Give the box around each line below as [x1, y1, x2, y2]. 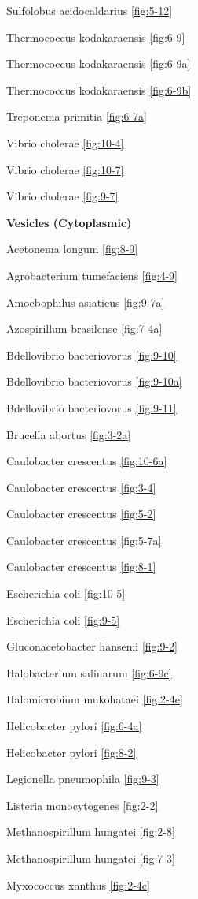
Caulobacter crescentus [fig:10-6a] [6, 453, 167, 469]
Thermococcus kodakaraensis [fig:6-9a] [6, 55, 191, 72]
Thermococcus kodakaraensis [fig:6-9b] [6, 81, 192, 98]
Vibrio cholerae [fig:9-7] [6, 188, 119, 204]
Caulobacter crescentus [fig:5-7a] [6, 532, 162, 548]
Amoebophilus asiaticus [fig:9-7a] [6, 293, 165, 310]
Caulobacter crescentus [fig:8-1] [6, 558, 156, 575]
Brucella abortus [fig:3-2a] [6, 426, 131, 442]
